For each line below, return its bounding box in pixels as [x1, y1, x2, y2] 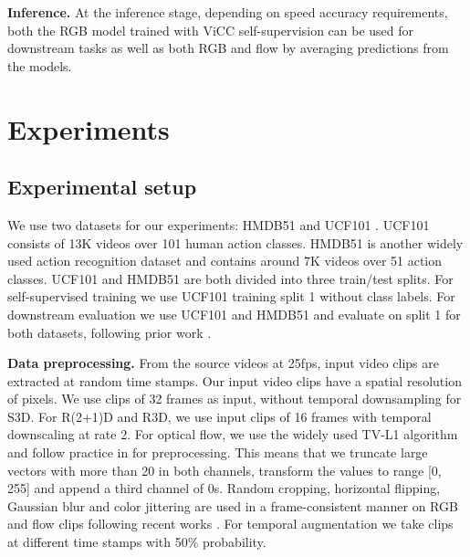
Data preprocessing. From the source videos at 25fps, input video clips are [7, 353, 439, 373]
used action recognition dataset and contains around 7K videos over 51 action [7, 251, 443, 270]
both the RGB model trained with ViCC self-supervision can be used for [7, 20, 414, 39]
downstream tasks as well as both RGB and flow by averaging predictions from [7, 38, 449, 58]
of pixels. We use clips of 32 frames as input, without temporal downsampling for [7, 389, 462, 408]
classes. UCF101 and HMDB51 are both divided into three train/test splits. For [7, 268, 454, 288]
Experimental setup [7, 173, 197, 201]
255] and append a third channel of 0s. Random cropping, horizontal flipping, [7, 478, 441, 498]
